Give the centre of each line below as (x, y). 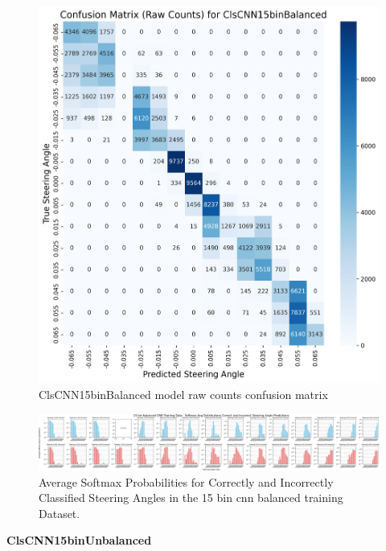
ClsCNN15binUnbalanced (79, 540)
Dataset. (60, 513)
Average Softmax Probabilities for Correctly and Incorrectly (186, 481)
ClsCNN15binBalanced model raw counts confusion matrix (183, 394)
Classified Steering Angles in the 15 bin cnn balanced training (191, 498)
